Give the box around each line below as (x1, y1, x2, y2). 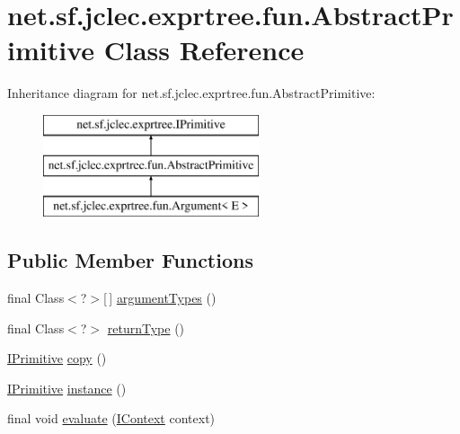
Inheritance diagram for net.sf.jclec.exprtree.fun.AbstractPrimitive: (7, 84, 376, 102)
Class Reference (103, 31, 305, 68)
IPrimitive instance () (7, 378, 127, 397)
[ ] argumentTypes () (103, 288, 217, 307)
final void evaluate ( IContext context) (7, 409, 216, 428)
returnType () (107, 318, 185, 337)
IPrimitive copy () (7, 349, 107, 368)
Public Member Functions (7, 246, 253, 274)
